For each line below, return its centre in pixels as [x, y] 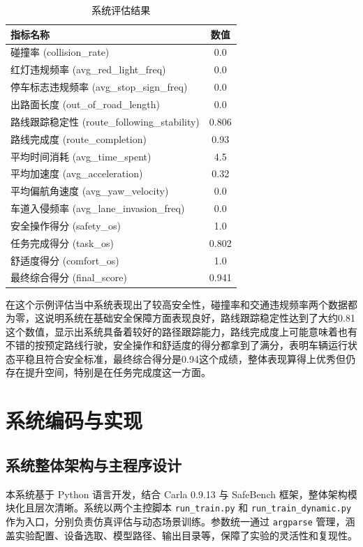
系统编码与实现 [74, 420]
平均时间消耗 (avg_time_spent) [81, 156]
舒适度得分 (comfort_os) [65, 260]
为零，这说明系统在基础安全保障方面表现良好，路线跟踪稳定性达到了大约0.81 [180, 318]
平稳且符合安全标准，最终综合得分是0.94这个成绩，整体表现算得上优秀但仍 [185, 358]
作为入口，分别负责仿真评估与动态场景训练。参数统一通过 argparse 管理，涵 [180, 521]
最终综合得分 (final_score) [69, 277]
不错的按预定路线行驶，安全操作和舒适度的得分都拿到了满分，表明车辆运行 [177, 345]
